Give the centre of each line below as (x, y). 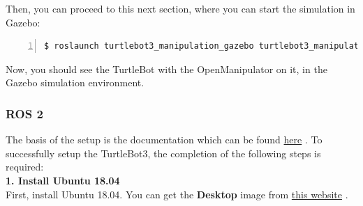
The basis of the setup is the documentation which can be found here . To (164, 140)
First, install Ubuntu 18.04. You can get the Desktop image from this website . (177, 194)
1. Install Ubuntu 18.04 (63, 180)
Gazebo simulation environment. (75, 82)
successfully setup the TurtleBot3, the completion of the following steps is (163, 153)
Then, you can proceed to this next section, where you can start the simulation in (180, 8)
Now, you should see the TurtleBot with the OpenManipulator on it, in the (166, 69)
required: (25, 167)
